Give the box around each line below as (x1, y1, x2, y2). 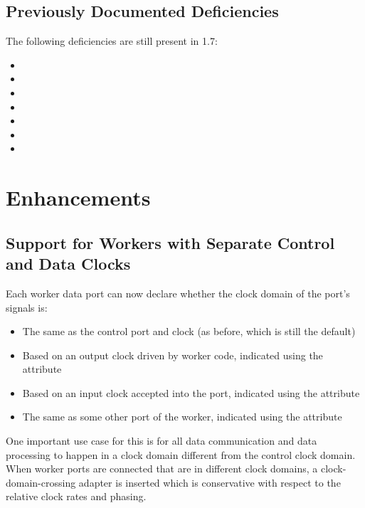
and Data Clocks (6, 253, 131, 275)
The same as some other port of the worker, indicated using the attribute (22, 409, 342, 424)
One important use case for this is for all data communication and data (6, 433, 317, 448)
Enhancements (6, 183, 151, 212)
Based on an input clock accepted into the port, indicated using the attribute (22, 385, 360, 400)
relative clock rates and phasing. (6, 489, 147, 504)
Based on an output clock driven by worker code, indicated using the (22, 347, 323, 362)
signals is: (6, 300, 48, 314)
